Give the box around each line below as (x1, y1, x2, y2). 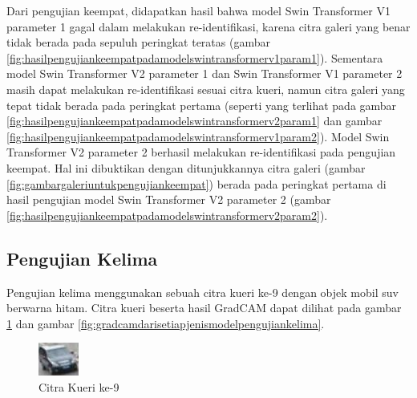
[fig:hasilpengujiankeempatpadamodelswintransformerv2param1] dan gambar (6, 112, 383, 129)
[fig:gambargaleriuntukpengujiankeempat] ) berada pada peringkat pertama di (6, 175, 387, 192)
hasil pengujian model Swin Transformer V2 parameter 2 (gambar (6, 191, 331, 208)
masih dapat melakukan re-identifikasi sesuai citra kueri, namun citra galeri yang (6, 80, 405, 97)
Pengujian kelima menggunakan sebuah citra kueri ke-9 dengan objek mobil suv (6, 283, 399, 300)
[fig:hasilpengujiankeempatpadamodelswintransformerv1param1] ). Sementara (6, 49, 383, 66)
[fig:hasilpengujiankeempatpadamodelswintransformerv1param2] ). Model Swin (6, 128, 390, 144)
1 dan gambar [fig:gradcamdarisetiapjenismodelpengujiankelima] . (6, 315, 325, 331)
